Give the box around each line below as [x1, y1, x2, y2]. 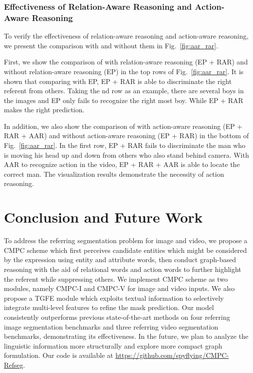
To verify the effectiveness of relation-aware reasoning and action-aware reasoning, [4, 31, 249, 41]
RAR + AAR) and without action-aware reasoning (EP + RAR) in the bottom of [4, 130, 249, 141]
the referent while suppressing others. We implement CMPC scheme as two [4, 273, 228, 284]
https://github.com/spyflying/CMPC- [115, 350, 229, 360]
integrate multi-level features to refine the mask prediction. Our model [4, 302, 214, 312]
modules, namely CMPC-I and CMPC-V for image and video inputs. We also [4, 283, 235, 293]
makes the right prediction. [4, 104, 85, 115]
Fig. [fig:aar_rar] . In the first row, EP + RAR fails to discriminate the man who [4, 140, 246, 150]
